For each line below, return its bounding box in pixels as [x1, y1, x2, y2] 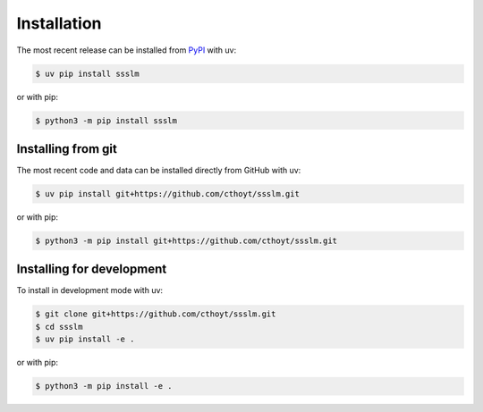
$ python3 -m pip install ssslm [35, 115, 178, 125]
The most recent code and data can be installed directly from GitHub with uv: [16, 165, 301, 175]
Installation [16, 13, 102, 33]
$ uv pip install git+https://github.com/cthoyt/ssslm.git [35, 189, 300, 198]
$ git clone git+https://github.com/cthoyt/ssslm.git [35, 309, 276, 319]
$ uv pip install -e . [35, 334, 135, 344]
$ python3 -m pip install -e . [35, 381, 174, 391]
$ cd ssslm [35, 322, 83, 332]
